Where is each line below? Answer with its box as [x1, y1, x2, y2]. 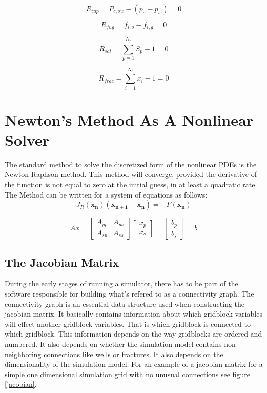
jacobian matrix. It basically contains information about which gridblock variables [5, 308, 262, 319]
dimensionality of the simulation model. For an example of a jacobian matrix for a [5, 359, 263, 369]
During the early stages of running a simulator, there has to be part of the [5, 278, 238, 289]
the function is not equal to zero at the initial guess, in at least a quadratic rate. [5, 179, 257, 190]
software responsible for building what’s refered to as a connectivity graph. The [5, 288, 254, 299]
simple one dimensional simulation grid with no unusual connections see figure [5, 368, 250, 379]
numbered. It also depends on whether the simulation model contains [5, 338, 222, 349]
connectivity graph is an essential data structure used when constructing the [5, 298, 245, 309]
